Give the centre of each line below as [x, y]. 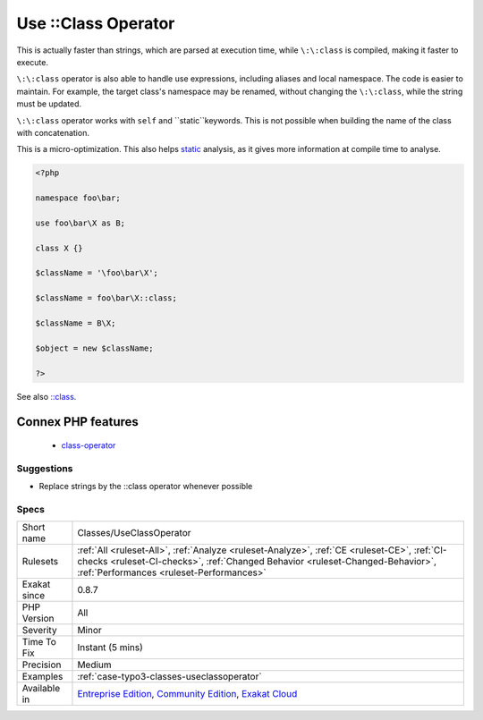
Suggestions [45, 468]
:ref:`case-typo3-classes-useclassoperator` [170, 677]
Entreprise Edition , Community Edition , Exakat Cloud [187, 694]
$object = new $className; [94, 348]
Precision [42, 665]
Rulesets [40, 562]
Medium [94, 665]
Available [41, 689]
